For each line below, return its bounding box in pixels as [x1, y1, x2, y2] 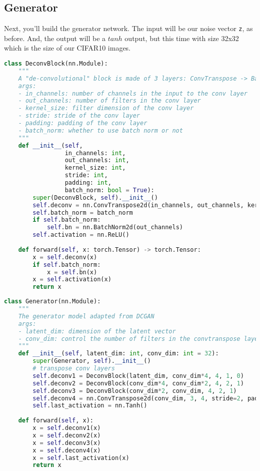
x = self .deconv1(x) [32, 424, 101, 432]
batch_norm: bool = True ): [64, 186, 154, 194]
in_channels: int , [64, 149, 126, 157]
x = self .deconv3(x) [32, 439, 101, 446]
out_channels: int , [64, 157, 129, 164]
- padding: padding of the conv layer [18, 120, 147, 127]
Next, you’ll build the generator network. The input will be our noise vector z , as [4, 23, 253, 34]
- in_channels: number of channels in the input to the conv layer [18, 90, 247, 97]
